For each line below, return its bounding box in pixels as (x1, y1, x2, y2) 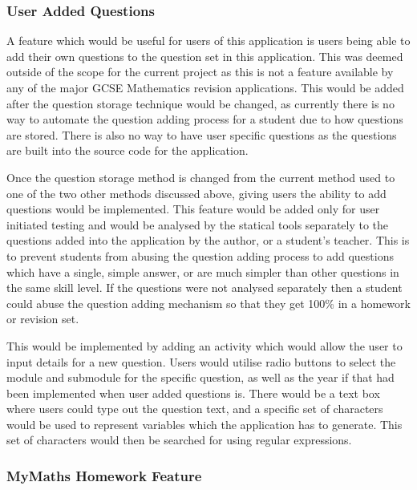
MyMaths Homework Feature (6, 465, 202, 485)
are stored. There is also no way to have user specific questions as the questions (6, 126, 397, 143)
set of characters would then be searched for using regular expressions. (6, 431, 352, 448)
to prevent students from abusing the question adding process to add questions (6, 247, 394, 264)
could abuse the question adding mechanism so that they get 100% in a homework (6, 294, 411, 311)
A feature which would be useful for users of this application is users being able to (6, 32, 411, 49)
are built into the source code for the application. (6, 142, 249, 159)
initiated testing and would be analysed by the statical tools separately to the (6, 216, 389, 233)
